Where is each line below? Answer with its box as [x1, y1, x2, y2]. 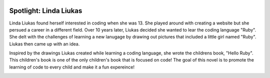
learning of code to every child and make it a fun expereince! [9, 64, 135, 70]
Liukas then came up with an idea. [9, 40, 80, 47]
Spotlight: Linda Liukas [9, 6, 82, 15]
